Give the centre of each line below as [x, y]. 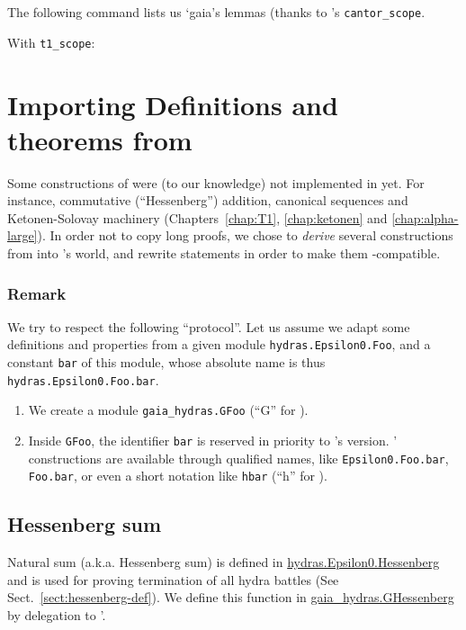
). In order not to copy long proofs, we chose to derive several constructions [245, 235]
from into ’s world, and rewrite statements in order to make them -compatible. [224, 253]
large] [22, 235]
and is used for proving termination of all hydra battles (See [173, 579]
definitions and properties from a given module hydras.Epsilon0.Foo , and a [219, 344]
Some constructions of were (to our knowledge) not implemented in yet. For [216, 182]
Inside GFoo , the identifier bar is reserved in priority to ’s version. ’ [213, 441]
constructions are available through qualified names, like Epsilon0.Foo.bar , [238, 458]
